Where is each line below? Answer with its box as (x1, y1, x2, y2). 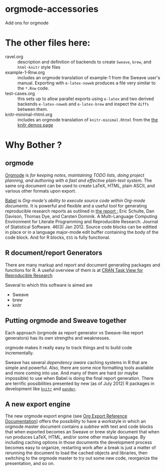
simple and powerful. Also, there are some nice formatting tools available (5, 365, 154, 370)
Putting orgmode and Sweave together (5, 316, 127, 325)
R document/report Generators (5, 249, 103, 257)
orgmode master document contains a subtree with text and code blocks (5, 423, 153, 429)
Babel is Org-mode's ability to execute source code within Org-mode (5, 197, 146, 204)
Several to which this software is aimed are (5, 282, 93, 288)
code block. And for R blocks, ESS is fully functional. (5, 234, 111, 240)
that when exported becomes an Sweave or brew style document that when (5, 429, 160, 435)
